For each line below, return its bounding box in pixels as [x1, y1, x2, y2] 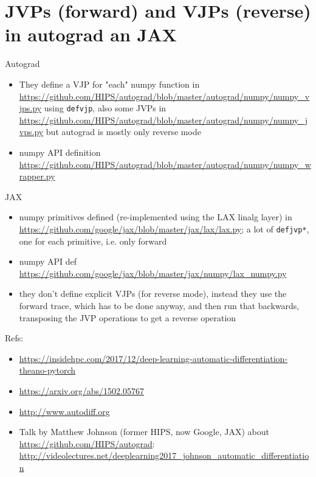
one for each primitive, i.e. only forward [19, 234, 167, 247]
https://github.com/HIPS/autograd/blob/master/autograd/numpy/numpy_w [19, 158, 311, 170]
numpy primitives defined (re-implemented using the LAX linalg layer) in [19, 211, 292, 223]
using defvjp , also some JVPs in [44, 102, 167, 114]
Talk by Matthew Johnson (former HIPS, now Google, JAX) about [19, 425, 269, 438]
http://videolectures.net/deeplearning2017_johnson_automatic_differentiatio [19, 449, 309, 462]
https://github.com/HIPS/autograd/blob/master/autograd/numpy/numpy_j [19, 113, 308, 126]
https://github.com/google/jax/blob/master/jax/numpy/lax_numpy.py [19, 266, 287, 279]
